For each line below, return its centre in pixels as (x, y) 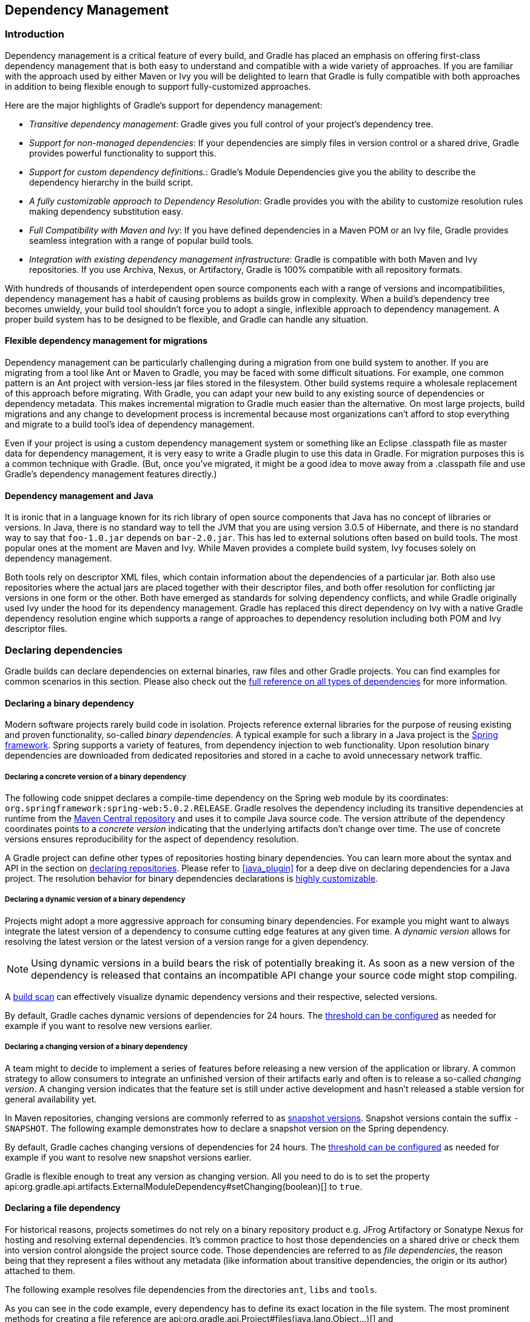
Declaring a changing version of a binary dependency (96, 1047)
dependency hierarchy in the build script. (111, 182)
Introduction (35, 34)
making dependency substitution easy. (106, 211)
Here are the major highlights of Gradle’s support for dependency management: (164, 105)
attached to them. (40, 1270)
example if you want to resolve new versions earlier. (109, 1025)
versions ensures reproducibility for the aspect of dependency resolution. (152, 839)
